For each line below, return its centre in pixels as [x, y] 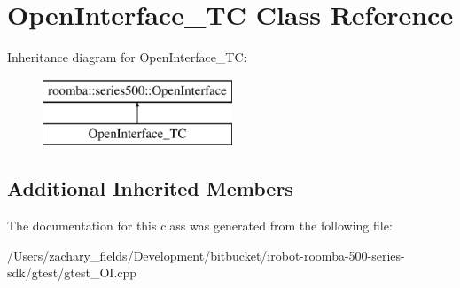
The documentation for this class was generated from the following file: [200, 226]
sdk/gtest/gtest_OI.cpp [72, 272]
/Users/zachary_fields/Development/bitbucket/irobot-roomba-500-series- [206, 255]
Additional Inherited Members [150, 188]
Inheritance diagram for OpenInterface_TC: [127, 57]
